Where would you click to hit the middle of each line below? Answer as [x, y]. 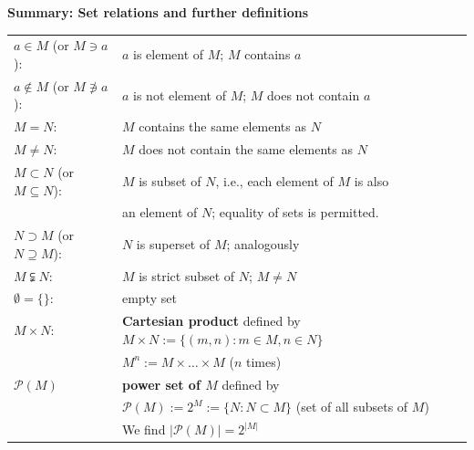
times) [263, 361]
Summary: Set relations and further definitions [158, 12]
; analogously [263, 243]
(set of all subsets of [352, 407]
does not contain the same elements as [246, 149]
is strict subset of [187, 275]
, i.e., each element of [274, 180]
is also [371, 180]
